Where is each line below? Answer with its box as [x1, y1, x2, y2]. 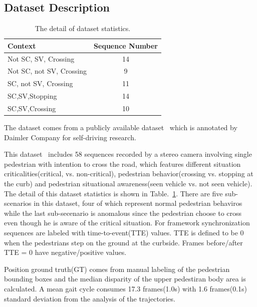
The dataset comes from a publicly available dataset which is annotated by [4, 122, 237, 133]
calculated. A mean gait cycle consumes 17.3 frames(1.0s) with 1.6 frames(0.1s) [4, 283, 247, 294]
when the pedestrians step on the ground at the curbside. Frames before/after [4, 237, 243, 247]
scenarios [4, 198, 32, 208]
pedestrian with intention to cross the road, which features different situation [4, 158, 241, 169]
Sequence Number [94, 40, 158, 51]
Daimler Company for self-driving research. [4, 132, 136, 142]
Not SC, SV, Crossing [8, 53, 75, 64]
